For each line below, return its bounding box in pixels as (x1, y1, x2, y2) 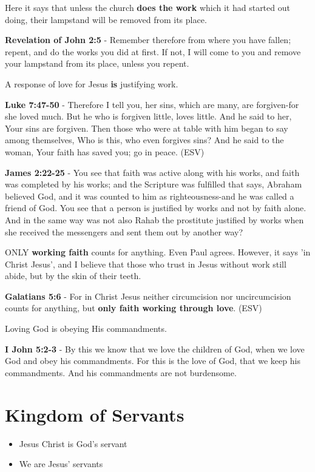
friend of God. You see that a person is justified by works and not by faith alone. (5, 201, 307, 214)
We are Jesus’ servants (19, 457, 103, 470)
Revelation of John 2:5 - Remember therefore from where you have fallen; (5, 33, 291, 46)
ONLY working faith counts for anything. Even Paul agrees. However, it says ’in (5, 246, 311, 258)
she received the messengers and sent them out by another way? (5, 225, 243, 238)
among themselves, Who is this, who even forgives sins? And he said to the (5, 133, 284, 146)
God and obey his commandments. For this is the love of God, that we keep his (5, 354, 300, 367)
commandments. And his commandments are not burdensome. (5, 366, 237, 379)
